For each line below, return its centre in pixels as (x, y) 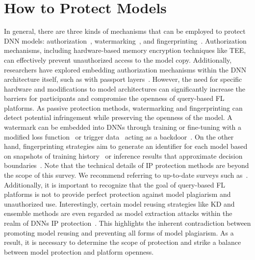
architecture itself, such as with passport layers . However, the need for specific (123, 79)
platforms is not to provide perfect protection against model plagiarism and (117, 194)
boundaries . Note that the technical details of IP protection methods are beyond (127, 165)
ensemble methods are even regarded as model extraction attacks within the (118, 213)
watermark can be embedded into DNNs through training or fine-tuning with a (123, 127)
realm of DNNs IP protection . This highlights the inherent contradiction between (127, 223)
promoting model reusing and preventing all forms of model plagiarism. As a (119, 232)
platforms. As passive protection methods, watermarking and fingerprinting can (123, 107)
